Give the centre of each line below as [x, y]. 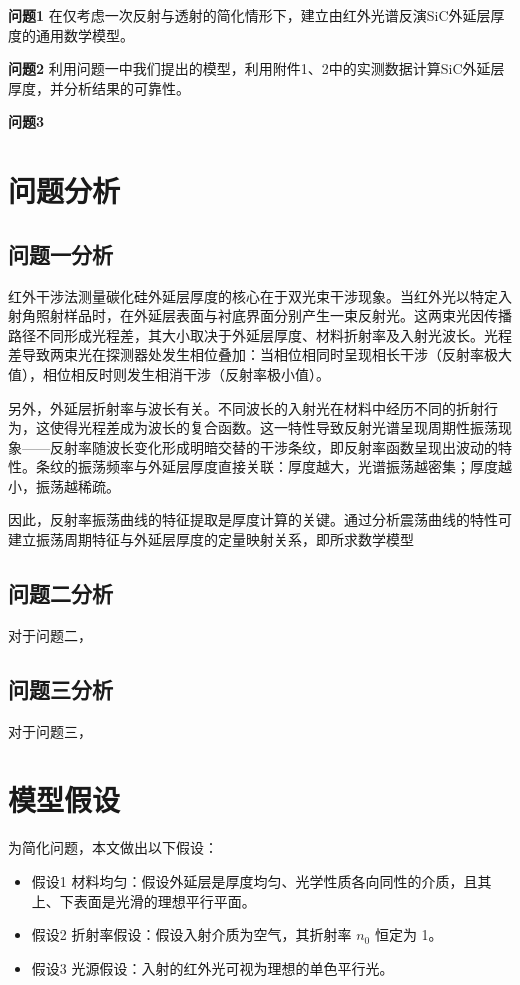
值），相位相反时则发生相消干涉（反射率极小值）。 [169, 373]
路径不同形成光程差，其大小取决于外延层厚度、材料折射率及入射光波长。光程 [260, 334]
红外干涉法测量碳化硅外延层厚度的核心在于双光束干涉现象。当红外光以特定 [253, 295]
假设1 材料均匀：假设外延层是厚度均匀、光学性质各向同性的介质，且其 [261, 880]
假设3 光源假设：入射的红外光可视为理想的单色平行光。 [212, 967]
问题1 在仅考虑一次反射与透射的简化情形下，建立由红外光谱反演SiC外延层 [249, 15]
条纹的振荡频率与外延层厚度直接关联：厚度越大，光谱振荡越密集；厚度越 [273, 466]
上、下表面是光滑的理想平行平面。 [143, 900]
